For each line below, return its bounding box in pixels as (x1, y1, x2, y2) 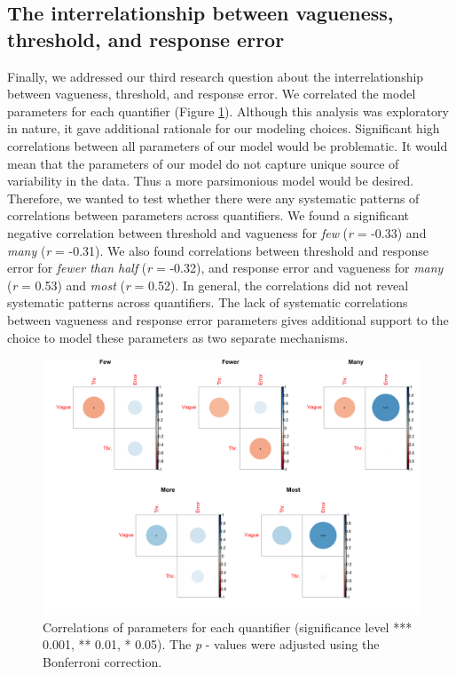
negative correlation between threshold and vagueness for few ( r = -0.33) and (7, 223, 427, 242)
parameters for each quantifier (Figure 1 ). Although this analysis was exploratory (7, 101, 449, 120)
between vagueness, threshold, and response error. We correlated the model (7, 84, 416, 103)
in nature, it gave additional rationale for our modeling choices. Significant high (7, 119, 440, 138)
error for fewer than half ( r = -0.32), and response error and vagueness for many (7, 258, 444, 277)
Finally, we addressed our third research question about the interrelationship (7, 67, 424, 85)
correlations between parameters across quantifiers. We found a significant (7, 206, 409, 225)
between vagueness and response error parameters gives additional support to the (7, 310, 449, 329)
